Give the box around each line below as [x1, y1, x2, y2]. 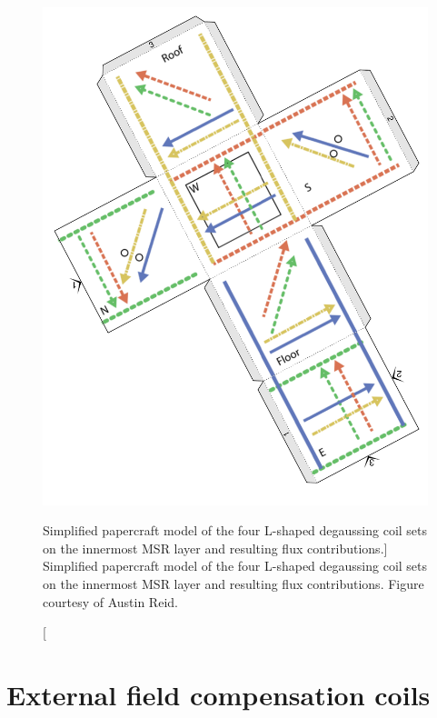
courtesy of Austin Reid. [43, 592, 178, 611]
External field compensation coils [6, 676, 431, 713]
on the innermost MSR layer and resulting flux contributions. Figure [43, 574, 424, 593]
